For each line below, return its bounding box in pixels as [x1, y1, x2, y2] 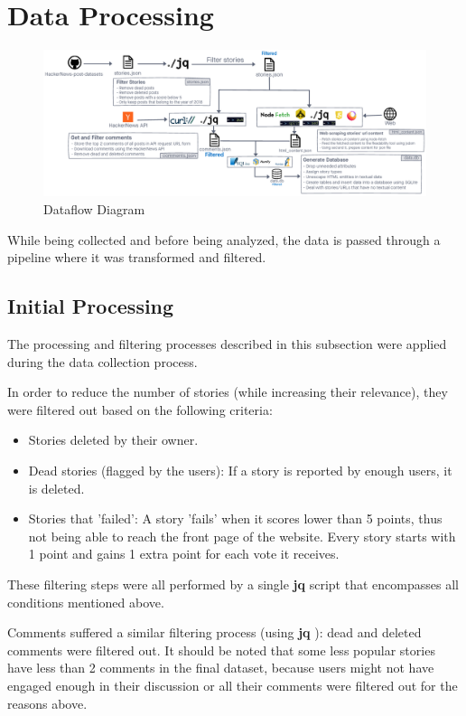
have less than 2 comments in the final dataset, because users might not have [7, 658, 434, 677]
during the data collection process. [7, 352, 198, 371]
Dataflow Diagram [43, 200, 145, 219]
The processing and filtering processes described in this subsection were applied [7, 334, 447, 353]
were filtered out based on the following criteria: [7, 400, 273, 419]
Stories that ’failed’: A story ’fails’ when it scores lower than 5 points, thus [28, 509, 443, 528]
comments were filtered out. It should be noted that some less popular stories [7, 640, 435, 659]
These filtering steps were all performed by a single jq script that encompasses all [7, 574, 459, 593]
